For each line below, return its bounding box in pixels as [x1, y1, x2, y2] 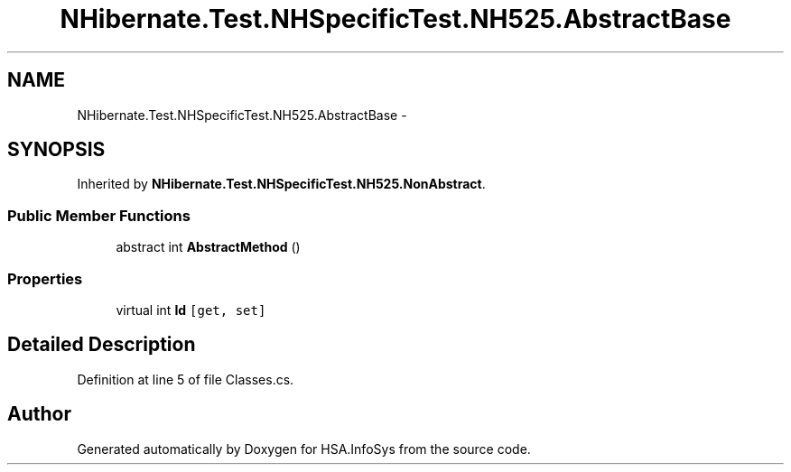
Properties [7, 269, 83, 288]
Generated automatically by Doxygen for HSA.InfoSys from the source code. [77, 440, 531, 457]
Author [7, 403, 71, 426]
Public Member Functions [7, 206, 191, 225]
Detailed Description [7, 333, 196, 356]
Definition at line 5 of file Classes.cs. [77, 371, 294, 387]
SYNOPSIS [7, 138, 106, 162]
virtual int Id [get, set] [116, 301, 266, 318]
